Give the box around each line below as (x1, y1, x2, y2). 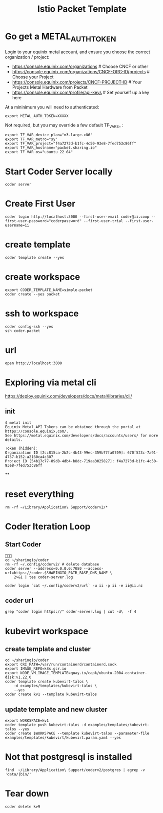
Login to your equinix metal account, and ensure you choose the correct (5, 49, 150, 55)
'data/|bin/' (5, 772, 32, 777)
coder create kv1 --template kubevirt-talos (5, 692, 97, 697)
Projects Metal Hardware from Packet (12, 84, 88, 90)
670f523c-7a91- (127, 450, 159, 455)
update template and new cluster (5, 705, 107, 713)
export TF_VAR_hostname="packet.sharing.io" (5, 146, 97, 150)
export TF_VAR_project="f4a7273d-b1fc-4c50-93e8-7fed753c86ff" (5, 141, 137, 146)
